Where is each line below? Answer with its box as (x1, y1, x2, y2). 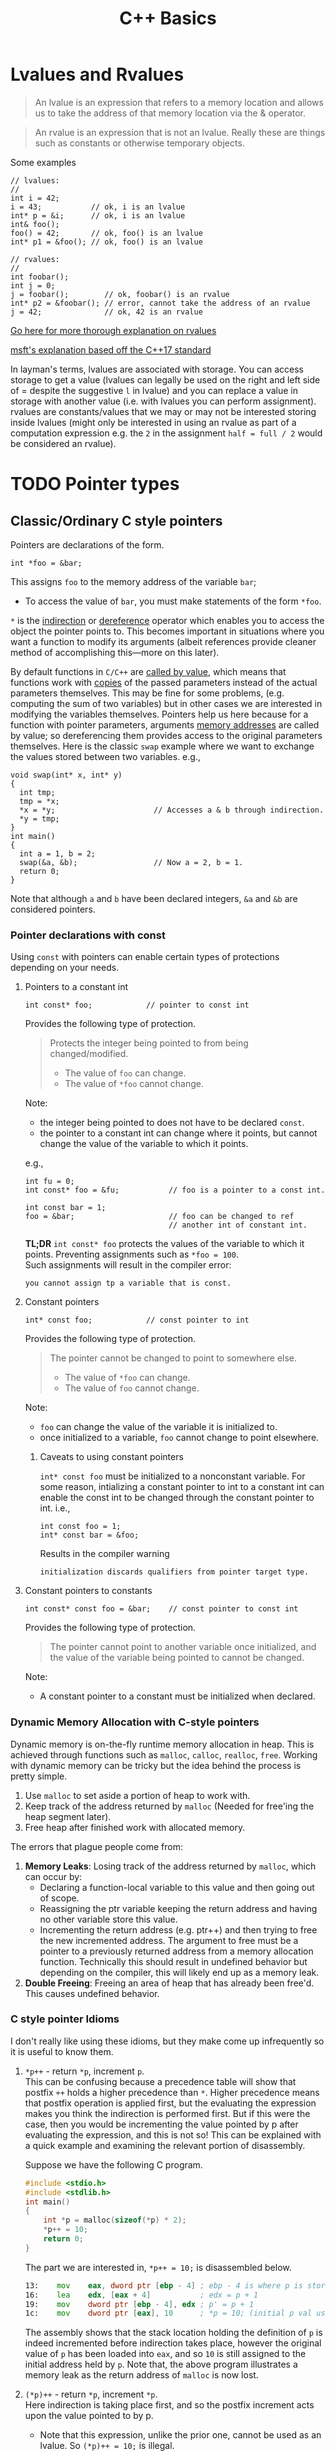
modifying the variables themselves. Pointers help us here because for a (10, 708, 309, 720)
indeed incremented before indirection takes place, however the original (24, 2337, 322, 2349)
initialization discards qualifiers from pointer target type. (39, 1567, 310, 1577)
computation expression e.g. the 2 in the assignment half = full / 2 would (10, 427, 323, 439)
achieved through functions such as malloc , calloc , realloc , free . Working (10, 1748, 318, 1761)
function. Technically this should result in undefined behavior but (39, 1955, 308, 1967)
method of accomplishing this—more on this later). (10, 646, 220, 658)
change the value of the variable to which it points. (39, 1138, 249, 1150)
